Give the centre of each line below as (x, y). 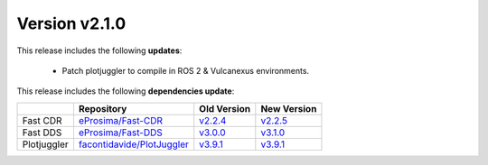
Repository (103, 108)
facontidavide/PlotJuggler (134, 144)
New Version (289, 108)
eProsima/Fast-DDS (120, 133)
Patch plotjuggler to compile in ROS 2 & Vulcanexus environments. (186, 70)
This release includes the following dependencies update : (126, 91)
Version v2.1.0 (71, 23)
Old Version (225, 108)
